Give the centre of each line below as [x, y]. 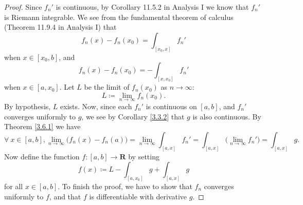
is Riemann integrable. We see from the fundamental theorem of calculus [119, 17]
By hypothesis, [28, 106]
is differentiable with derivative [138, 196]
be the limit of [107, 87]
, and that [65, 196]
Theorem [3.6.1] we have [42, 126]
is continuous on [171, 106]
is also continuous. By [227, 116]
